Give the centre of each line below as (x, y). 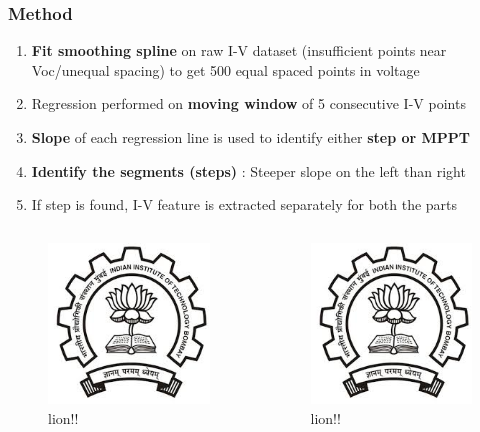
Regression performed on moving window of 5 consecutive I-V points (248, 103)
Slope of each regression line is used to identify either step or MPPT (250, 137)
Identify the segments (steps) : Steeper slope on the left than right (248, 170)
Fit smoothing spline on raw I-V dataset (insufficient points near (239, 50)
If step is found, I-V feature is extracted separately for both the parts (244, 204)
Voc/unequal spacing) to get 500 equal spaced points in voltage (225, 69)
